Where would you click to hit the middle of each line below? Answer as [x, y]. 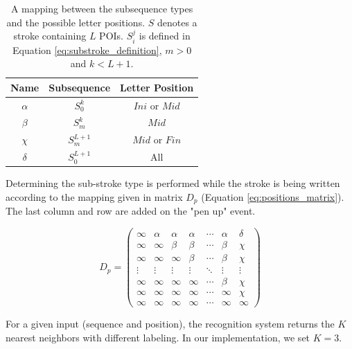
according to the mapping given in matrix [94, 196]
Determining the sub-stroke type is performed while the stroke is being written [173, 183]
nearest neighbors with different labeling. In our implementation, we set [158, 337]
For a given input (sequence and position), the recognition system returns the [170, 324]
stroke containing [50, 36]
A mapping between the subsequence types [102, 8]
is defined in [165, 36]
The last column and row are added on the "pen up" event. [131, 211]
